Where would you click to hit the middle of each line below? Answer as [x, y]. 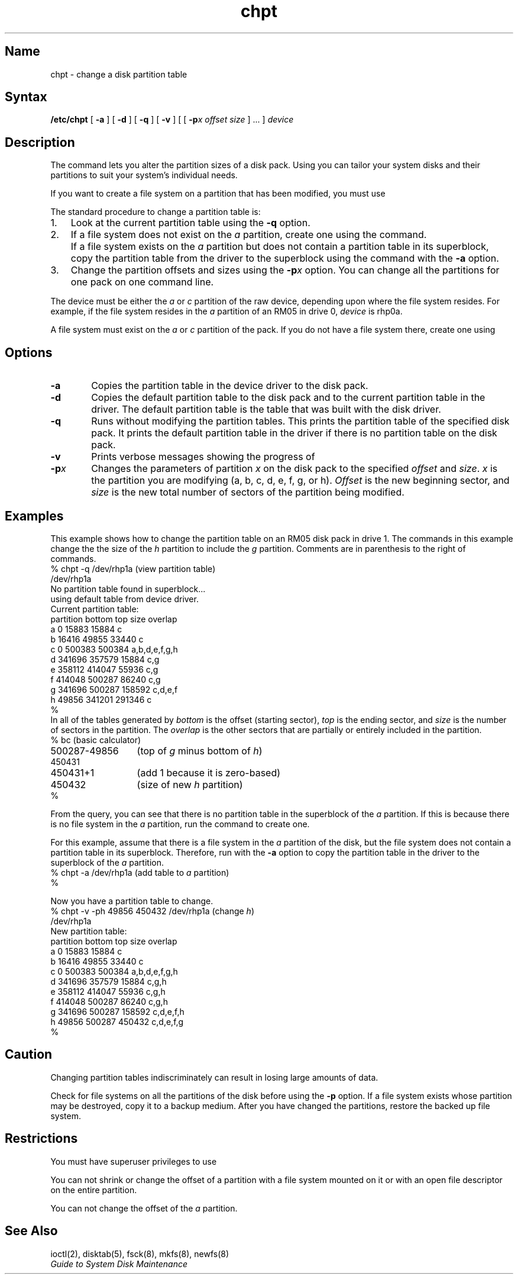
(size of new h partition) [190, 784]
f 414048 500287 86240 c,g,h [109, 1001]
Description [40, 142]
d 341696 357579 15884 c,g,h [109, 981]
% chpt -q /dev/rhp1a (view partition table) [133, 568]
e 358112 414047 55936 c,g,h [108, 991]
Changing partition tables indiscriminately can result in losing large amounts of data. [214, 1077]
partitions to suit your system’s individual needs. [144, 175]
